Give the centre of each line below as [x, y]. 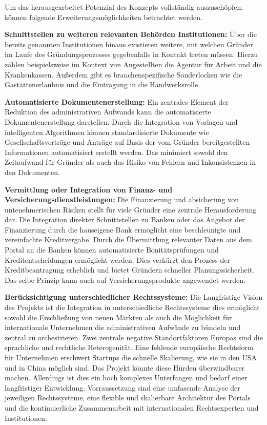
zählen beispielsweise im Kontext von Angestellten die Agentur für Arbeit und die [133, 64]
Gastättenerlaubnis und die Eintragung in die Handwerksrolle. [102, 84]
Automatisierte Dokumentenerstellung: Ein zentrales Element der [117, 101]
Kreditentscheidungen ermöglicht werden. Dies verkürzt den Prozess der [118, 259]
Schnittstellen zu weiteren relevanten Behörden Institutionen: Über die [131, 34]
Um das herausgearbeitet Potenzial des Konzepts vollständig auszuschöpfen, [124, 7]
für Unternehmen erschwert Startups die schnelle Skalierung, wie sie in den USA [131, 357]
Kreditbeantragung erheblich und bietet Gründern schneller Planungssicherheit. [129, 270]
